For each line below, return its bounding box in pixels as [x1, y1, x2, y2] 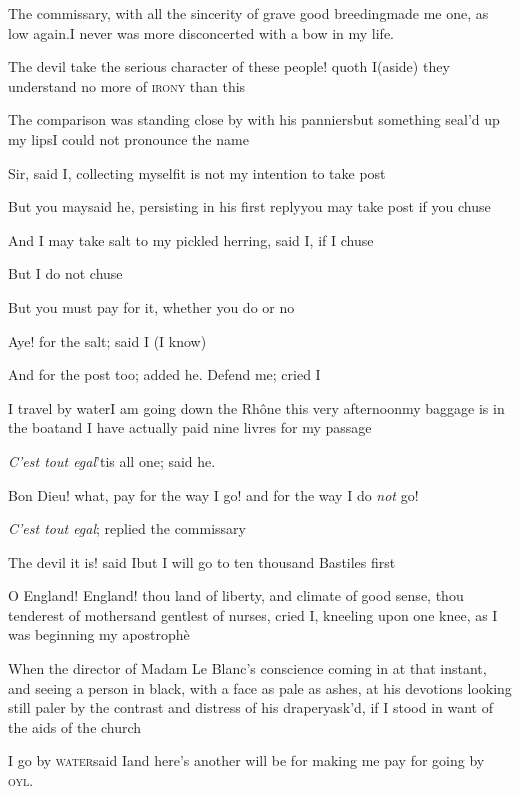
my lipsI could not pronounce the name [8, 128, 249, 149]
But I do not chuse [8, 263, 123, 284]
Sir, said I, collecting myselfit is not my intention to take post [8, 162, 386, 183]
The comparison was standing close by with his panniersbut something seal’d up [8, 109, 500, 130]
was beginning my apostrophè [8, 624, 190, 645]
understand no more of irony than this [8, 75, 246, 96]
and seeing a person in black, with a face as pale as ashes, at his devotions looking [8, 677, 512, 698]
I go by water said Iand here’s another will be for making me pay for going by [8, 750, 485, 771]
